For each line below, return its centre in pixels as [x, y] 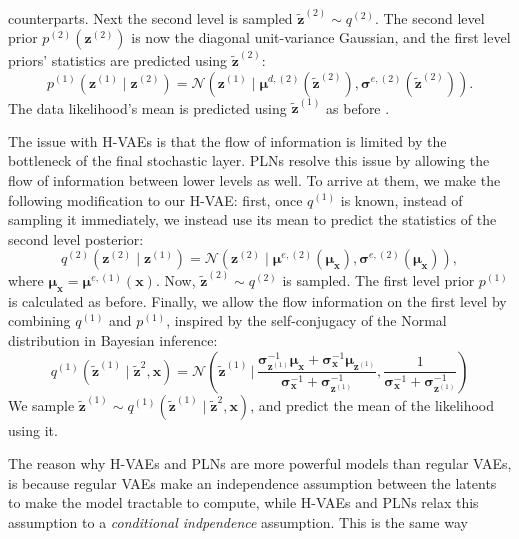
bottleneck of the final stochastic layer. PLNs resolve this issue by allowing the [249, 160]
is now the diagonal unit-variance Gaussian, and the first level [321, 37]
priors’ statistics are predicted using [118, 59]
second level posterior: [76, 238]
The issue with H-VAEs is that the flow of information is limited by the [227, 140]
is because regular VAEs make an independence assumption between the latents [252, 482]
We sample [41, 404]
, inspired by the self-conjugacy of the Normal [306, 320]
